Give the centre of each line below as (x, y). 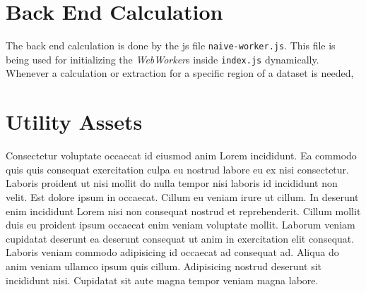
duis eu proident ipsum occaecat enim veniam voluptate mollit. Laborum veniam (181, 225)
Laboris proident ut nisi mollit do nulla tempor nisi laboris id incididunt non (172, 183)
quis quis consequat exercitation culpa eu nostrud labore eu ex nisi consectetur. (177, 169)
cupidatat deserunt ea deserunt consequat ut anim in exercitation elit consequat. (180, 238)
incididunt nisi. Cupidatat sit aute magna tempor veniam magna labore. (162, 280)
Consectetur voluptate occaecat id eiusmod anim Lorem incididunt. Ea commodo (181, 156)
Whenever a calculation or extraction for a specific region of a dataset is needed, (180, 73)
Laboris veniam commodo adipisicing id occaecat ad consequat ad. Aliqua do (172, 252)
